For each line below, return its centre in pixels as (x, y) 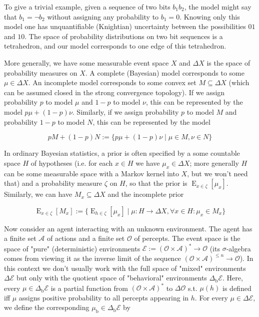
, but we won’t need (217, 173)
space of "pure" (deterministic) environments (72, 248)
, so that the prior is (156, 183)
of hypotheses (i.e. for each (72, 163)
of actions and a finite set (86, 238)
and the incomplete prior (146, 194)
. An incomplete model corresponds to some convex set (112, 82)
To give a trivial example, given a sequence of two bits (87, 7)
